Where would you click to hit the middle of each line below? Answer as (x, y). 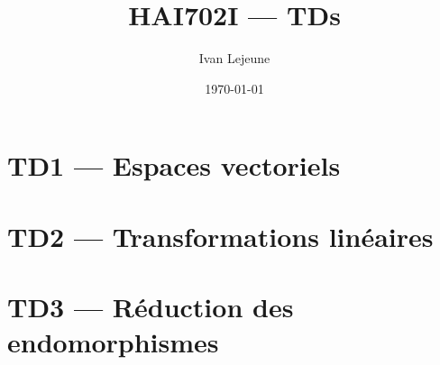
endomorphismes (113, 342)
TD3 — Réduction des (151, 307)
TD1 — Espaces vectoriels (174, 165)
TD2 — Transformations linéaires (220, 236)
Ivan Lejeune (234, 58)
